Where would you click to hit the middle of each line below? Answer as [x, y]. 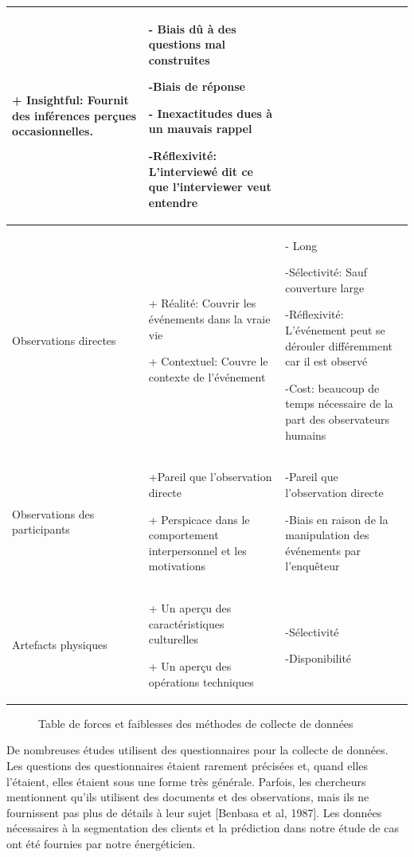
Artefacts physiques [60, 645]
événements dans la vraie [209, 319]
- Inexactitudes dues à [211, 113]
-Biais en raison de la [337, 519]
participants [41, 529]
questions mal [187, 44]
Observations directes [64, 340]
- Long [301, 245]
